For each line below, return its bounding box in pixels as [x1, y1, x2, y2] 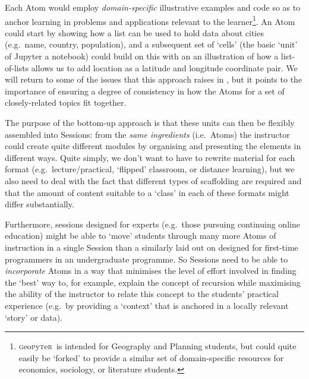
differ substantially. [5, 198, 74, 210]
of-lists [5, 61, 29, 74]
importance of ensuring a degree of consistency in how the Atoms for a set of [5, 84, 285, 97]
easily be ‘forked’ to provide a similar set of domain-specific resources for [18, 351, 284, 364]
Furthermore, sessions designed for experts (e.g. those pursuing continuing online [5, 217, 300, 230]
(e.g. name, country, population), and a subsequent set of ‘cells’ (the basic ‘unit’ [5, 38, 298, 50]
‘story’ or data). [5, 311, 63, 323]
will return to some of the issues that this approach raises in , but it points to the [5, 73, 302, 86]
